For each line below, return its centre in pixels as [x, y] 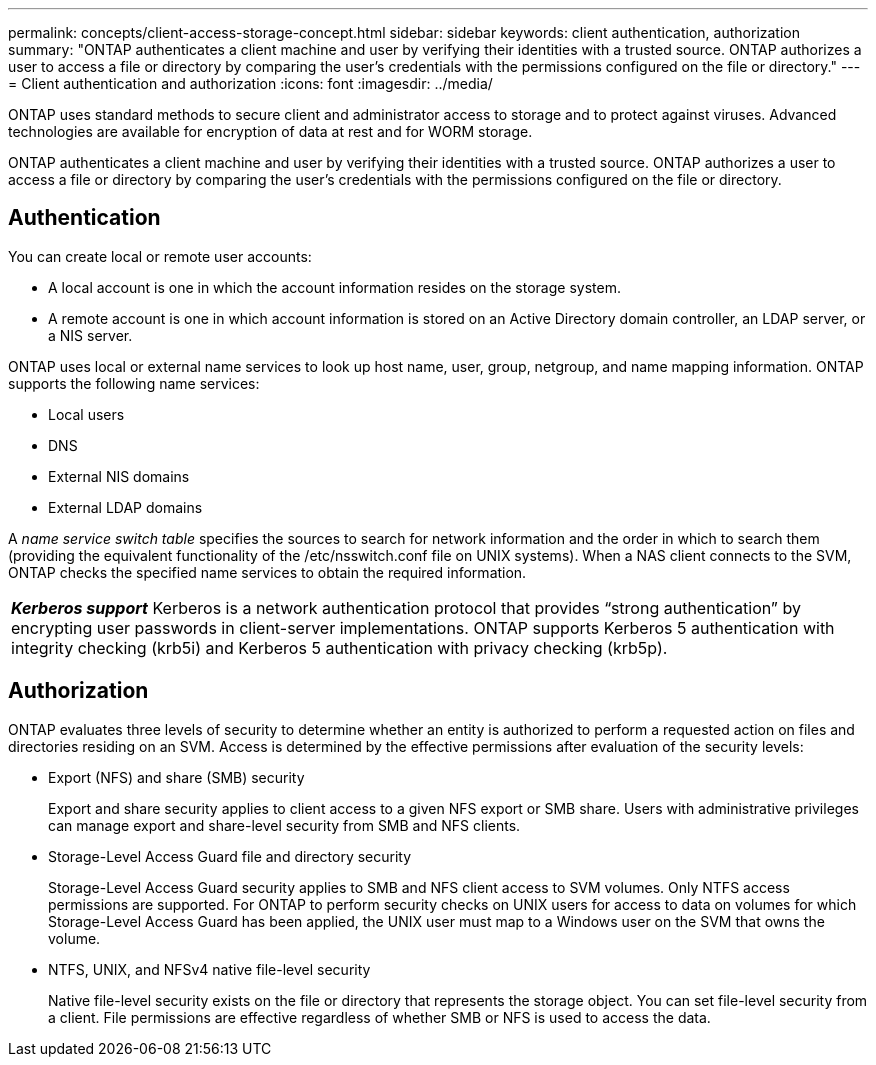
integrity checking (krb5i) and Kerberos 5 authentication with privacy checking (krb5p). [339, 647]
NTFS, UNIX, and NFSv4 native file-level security [209, 969]
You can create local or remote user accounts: [160, 256]
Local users [86, 414]
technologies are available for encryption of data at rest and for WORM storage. [270, 131]
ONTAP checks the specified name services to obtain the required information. [267, 572]
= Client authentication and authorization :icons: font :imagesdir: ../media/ [250, 83]
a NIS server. [90, 335]
